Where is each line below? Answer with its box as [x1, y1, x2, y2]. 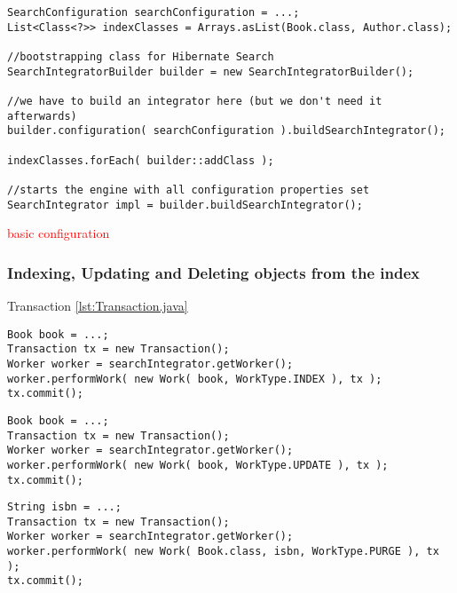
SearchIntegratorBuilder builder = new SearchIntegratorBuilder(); [7, 65, 414, 78]
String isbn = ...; [7, 501, 122, 514]
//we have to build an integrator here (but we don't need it [7, 94, 382, 107]
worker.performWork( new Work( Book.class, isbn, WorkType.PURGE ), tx [7, 545, 439, 558]
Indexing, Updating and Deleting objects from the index [7, 261, 421, 283]
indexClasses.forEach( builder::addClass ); [7, 154, 274, 167]
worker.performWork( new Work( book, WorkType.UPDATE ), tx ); [7, 458, 389, 471]
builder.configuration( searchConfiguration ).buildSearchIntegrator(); [7, 124, 445, 138]
